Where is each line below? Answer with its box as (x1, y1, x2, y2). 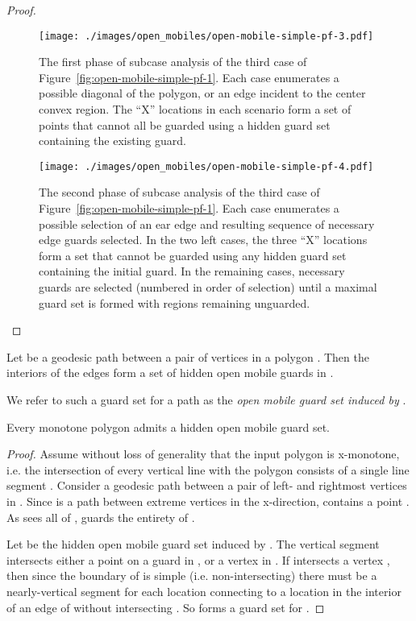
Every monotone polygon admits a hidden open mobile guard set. (6, 418, 331, 435)
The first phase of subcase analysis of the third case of (39, 53, 307, 70)
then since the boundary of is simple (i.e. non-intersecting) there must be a (6, 567, 377, 584)
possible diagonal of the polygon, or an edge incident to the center (39, 85, 366, 101)
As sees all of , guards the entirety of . (6, 508, 195, 525)
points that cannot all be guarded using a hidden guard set (39, 116, 331, 133)
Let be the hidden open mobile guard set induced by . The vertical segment (6, 536, 380, 553)
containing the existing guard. (39, 132, 186, 149)
